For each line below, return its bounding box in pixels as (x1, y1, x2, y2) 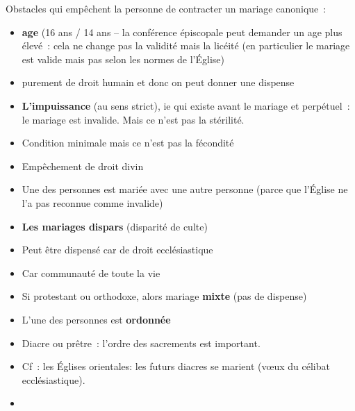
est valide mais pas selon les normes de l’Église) (22, 51, 225, 66)
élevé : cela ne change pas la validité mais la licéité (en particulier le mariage (22, 38, 350, 53)
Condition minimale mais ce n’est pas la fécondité (22, 135, 234, 150)
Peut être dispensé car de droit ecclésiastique (22, 242, 213, 257)
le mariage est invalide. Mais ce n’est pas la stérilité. (22, 112, 245, 126)
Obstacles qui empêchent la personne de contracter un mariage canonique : (6, 1, 327, 15)
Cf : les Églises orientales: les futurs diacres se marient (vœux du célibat (22, 359, 330, 374)
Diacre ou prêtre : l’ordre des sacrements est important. (22, 335, 261, 350)
